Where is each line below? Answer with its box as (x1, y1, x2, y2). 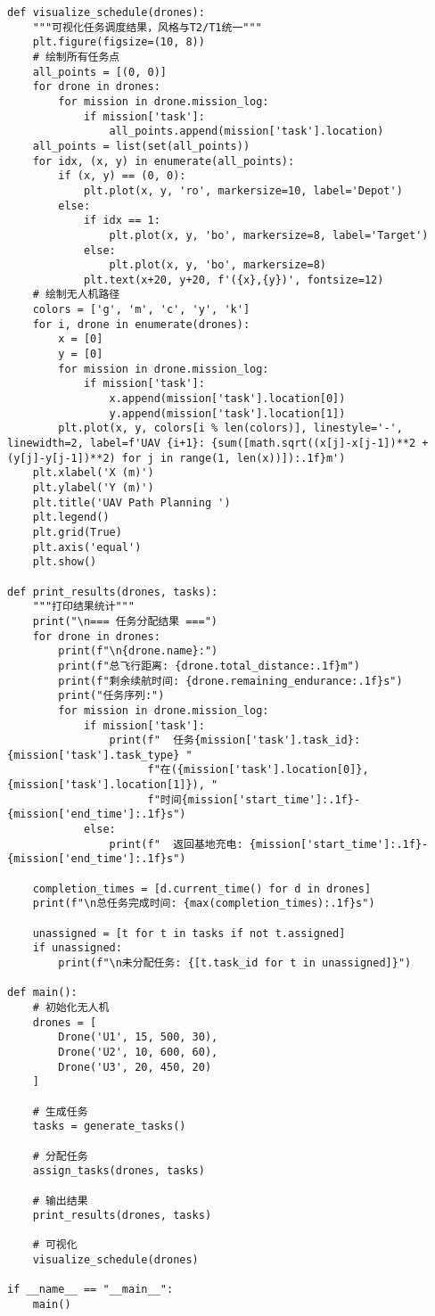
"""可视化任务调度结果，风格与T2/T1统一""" (32, 21, 262, 34)
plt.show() (32, 555, 97, 569)
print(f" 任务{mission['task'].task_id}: (109, 734, 361, 747)
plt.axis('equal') (32, 540, 142, 554)
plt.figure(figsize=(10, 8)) (32, 36, 205, 49)
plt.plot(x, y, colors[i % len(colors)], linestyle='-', (58, 422, 403, 435)
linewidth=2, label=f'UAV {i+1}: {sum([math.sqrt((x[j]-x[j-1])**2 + (7, 437, 429, 450)
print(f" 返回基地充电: (109, 837, 243, 851)
